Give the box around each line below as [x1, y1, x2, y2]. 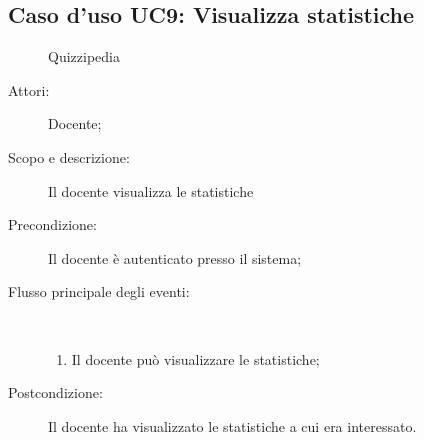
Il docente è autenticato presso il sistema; [48, 247, 302, 268]
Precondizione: [8, 214, 97, 235]
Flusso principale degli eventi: [8, 281, 190, 302]
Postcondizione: [8, 382, 103, 403]
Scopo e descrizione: [8, 146, 130, 167]
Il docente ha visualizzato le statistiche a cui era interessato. [48, 415, 417, 436]
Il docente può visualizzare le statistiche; [71, 348, 320, 369]
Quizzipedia [48, 46, 120, 67]
